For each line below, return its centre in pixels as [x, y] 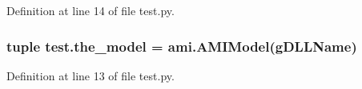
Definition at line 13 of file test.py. [90, 75]
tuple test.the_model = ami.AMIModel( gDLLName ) [182, 46]
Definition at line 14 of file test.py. [90, 10]
